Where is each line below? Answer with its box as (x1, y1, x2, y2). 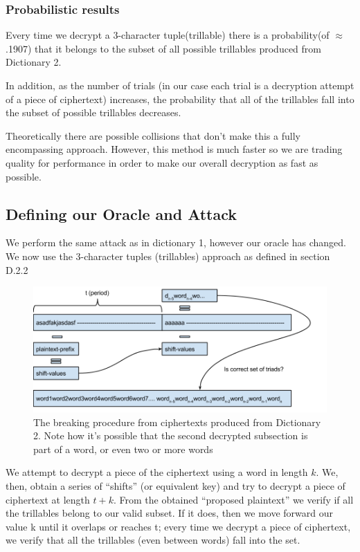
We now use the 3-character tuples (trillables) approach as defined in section (6, 248, 330, 263)
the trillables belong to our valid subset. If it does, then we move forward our (6, 506, 334, 520)
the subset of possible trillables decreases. (6, 105, 181, 120)
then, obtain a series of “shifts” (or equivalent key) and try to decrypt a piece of (6, 478, 345, 493)
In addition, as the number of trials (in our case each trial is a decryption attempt (6, 78, 354, 92)
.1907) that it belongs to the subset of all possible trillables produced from (6, 41, 321, 55)
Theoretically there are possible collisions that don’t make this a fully (6, 128, 300, 142)
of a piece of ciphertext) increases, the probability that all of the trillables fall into (6, 91, 354, 106)
